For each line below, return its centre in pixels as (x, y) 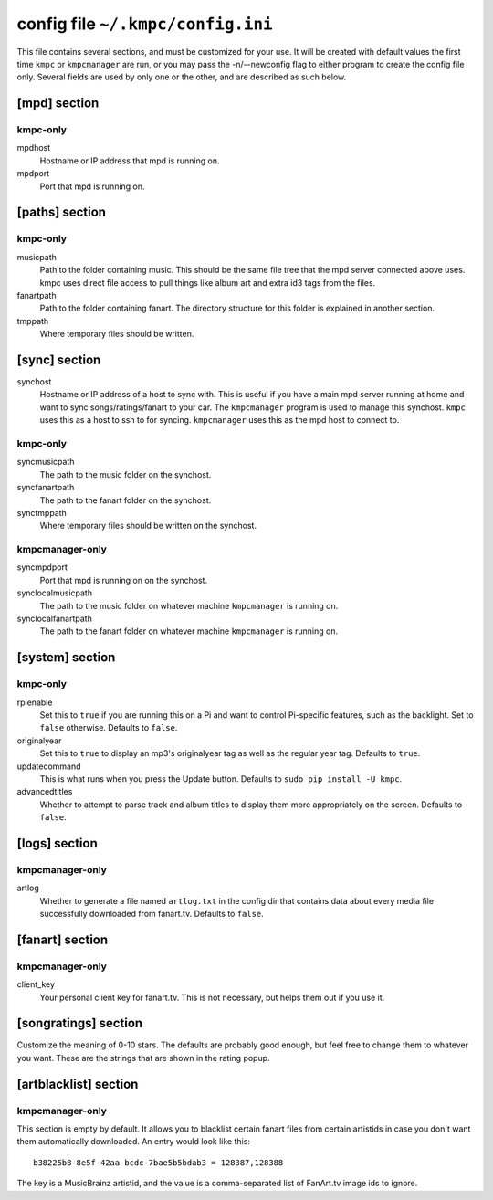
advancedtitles (45, 792)
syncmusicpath (46, 462)
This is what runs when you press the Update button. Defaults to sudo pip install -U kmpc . (221, 779)
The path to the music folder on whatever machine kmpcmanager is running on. (189, 605)
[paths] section (62, 212)
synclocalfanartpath (55, 619)
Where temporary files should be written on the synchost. (148, 526)
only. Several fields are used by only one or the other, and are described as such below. (182, 77)
